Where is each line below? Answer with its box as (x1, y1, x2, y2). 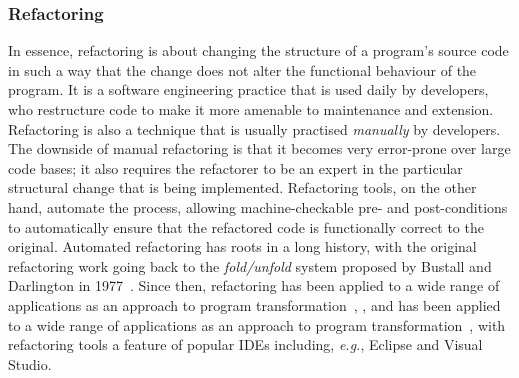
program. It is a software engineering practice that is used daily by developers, (8, 79, 489, 100)
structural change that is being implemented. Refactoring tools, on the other (8, 177, 477, 198)
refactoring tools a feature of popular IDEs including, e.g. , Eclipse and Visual (8, 334, 483, 355)
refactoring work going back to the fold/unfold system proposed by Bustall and (8, 255, 492, 276)
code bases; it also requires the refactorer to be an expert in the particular (8, 157, 463, 178)
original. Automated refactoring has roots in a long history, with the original (8, 236, 477, 257)
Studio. (8, 353, 52, 374)
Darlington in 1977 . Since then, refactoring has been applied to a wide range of (8, 275, 500, 296)
